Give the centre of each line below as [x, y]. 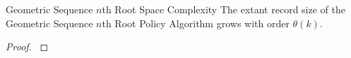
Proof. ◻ [27, 46]
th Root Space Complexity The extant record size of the [224, 9]
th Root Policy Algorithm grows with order [196, 23]
